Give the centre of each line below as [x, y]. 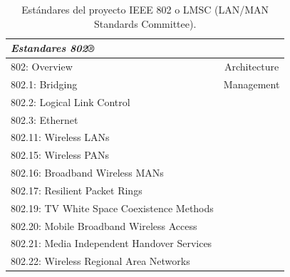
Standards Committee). [145, 23]
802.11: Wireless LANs [60, 137]
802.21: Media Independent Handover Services [112, 243]
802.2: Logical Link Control [71, 101]
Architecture [252, 67]
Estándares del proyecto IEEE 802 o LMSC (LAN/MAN [145, 9]
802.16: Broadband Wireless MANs [87, 173]
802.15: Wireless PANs [60, 155]
